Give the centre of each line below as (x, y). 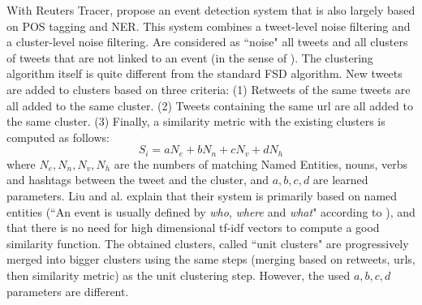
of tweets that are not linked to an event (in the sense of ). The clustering (190, 57)
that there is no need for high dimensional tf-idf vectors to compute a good (193, 228)
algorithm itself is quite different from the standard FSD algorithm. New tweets (205, 73)
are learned (340, 180)
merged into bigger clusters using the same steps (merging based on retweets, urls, (211, 259)
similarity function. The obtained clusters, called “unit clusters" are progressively (208, 243)
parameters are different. (68, 291)
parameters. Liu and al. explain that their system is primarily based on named (202, 195)
